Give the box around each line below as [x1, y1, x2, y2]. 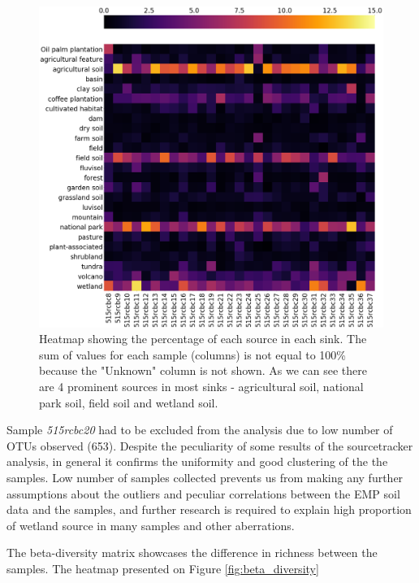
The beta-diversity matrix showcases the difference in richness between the [6, 544, 378, 561]
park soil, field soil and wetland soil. [39, 394, 218, 411]
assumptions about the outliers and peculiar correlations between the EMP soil [6, 485, 400, 502]
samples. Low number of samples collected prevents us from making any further [6, 468, 404, 485]
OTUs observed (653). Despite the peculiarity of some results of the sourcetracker [6, 437, 413, 454]
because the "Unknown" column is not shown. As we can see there [39, 362, 367, 379]
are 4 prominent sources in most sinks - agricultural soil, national [39, 377, 364, 394]
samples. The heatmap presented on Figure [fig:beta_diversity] [6, 559, 319, 576]
